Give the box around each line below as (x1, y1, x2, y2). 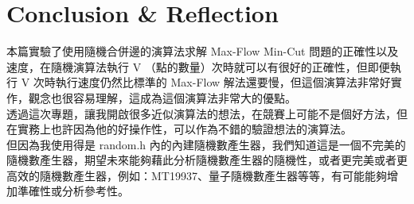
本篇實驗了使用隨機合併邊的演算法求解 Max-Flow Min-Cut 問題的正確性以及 (6, 43, 399, 60)
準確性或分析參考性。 (17, 183, 129, 199)
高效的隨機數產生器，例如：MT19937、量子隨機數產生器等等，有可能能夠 (6, 167, 387, 183)
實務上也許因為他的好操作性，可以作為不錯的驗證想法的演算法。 (17, 121, 352, 137)
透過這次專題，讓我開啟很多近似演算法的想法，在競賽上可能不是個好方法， (6, 105, 396, 121)
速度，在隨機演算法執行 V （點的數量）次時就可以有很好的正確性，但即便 (6, 58, 390, 75)
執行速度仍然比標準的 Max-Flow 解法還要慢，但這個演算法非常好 (55, 74, 391, 90)
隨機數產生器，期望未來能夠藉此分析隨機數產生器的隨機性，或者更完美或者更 (6, 152, 408, 168)
